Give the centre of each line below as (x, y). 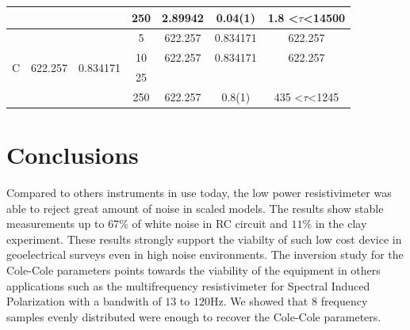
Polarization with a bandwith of (84, 301)
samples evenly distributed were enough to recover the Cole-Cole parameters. (194, 316)
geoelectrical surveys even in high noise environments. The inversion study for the (205, 254)
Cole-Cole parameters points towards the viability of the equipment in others (194, 270)
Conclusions (73, 155)
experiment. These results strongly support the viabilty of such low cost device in (204, 239)
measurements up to (56, 224)
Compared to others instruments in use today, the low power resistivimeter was (199, 193)
